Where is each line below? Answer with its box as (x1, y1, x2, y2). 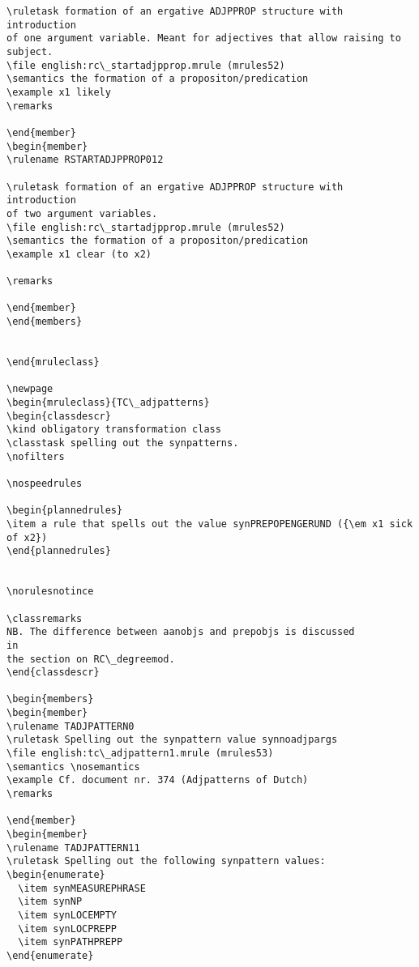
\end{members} (6, 316, 83, 328)
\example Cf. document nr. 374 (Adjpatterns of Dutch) (6, 774, 309, 786)
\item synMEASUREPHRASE (18, 882, 146, 894)
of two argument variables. (6, 207, 158, 219)
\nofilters (6, 450, 65, 462)
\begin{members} (6, 693, 94, 705)
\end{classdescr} (6, 667, 100, 679)
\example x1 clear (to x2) (6, 248, 152, 260)
